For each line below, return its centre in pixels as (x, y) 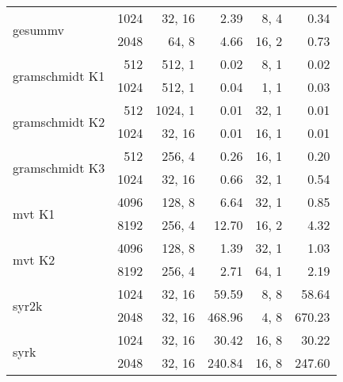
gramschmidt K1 (59, 75)
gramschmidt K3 (59, 167)
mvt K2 (34, 259)
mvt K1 (34, 213)
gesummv (38, 29)
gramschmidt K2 (59, 121)
